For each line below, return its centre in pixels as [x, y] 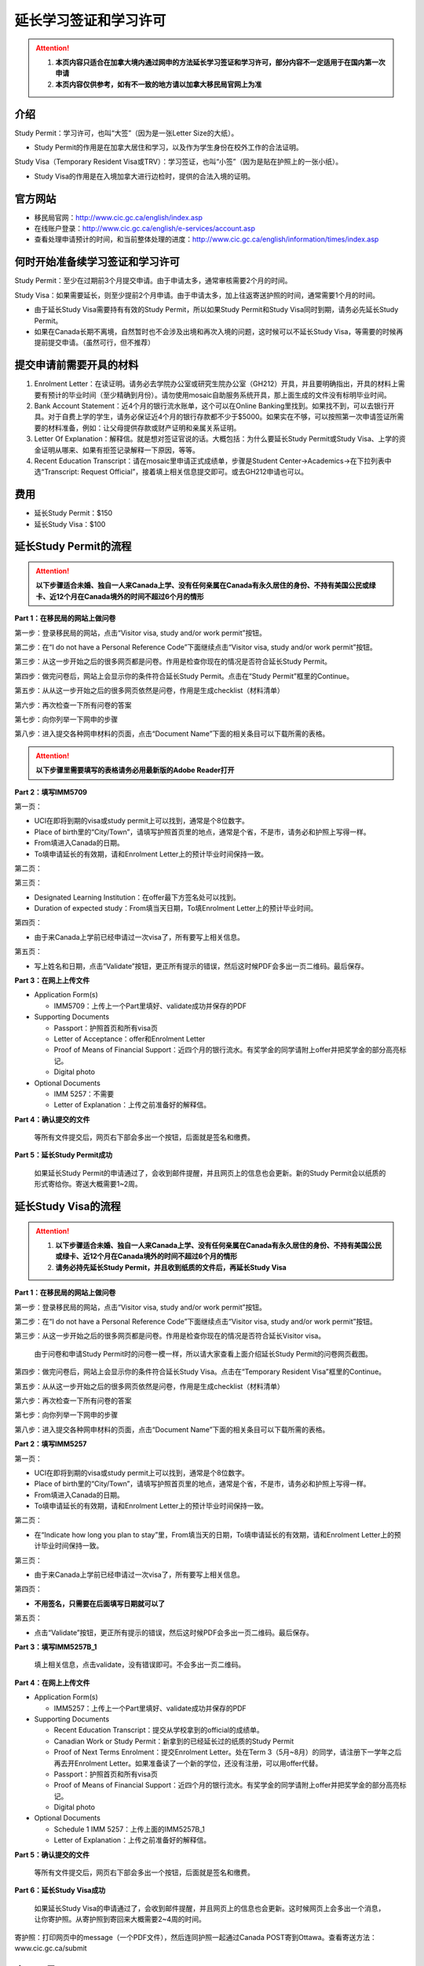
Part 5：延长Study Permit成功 [64, 1155]
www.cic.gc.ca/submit [51, 1948]
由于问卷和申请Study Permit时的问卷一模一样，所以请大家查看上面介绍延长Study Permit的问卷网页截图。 [203, 1353]
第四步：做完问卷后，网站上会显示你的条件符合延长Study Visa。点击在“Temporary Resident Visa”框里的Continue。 [200, 1371]
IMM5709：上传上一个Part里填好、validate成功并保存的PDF [150, 1006]
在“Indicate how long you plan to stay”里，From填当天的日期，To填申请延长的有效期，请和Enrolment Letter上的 [214, 1534]
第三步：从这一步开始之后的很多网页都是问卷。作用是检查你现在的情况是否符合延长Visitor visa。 [170, 1336]
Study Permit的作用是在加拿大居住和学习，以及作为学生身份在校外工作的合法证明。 [169, 147]
